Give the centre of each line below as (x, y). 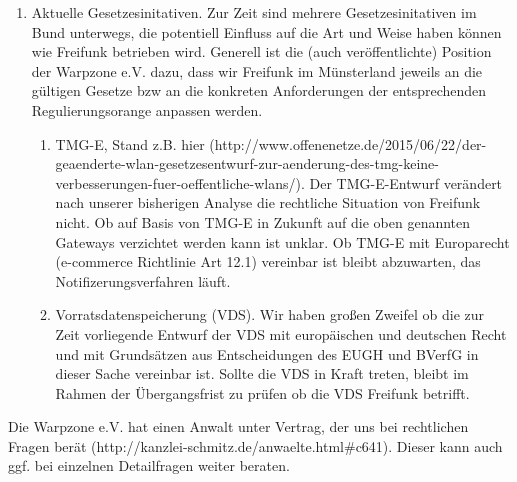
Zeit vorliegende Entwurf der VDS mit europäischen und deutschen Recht (281, 333)
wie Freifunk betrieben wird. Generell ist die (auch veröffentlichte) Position (261, 51)
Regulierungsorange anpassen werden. (147, 109)
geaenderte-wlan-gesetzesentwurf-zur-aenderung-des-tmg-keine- (247, 163)
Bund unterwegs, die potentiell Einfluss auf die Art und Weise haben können (266, 31)
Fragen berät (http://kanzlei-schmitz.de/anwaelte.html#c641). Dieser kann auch (255, 445)
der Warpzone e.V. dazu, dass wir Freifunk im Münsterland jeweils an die (257, 70)
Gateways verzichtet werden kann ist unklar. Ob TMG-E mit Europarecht (282, 241)
